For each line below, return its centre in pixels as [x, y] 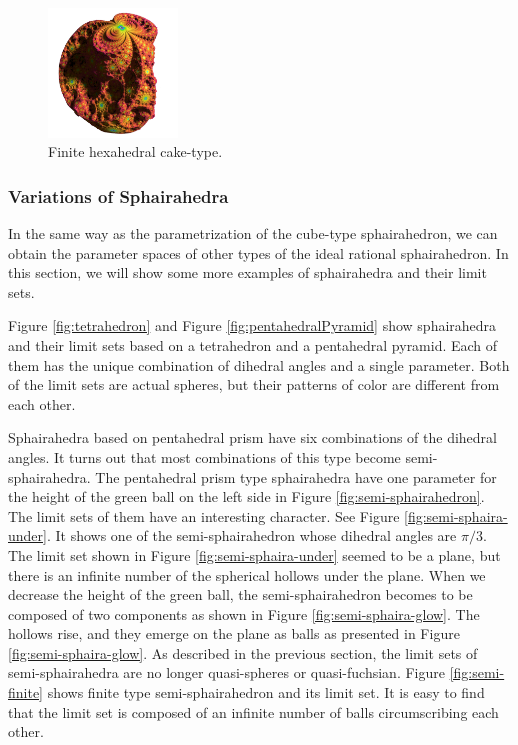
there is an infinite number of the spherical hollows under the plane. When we [247, 574]
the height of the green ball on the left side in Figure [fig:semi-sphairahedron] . [246, 496]
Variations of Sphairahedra [118, 195]
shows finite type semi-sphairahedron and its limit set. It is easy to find [266, 692]
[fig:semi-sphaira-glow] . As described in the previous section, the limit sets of [243, 652]
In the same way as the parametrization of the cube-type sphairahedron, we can [253, 233]
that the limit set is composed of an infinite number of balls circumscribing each [253, 711]
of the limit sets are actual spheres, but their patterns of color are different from [254, 384]
